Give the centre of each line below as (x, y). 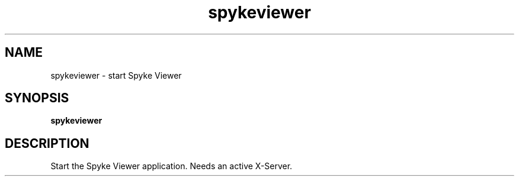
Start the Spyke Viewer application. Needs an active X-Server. (172, 166)
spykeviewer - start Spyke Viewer (116, 75)
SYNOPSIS (37, 98)
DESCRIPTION (47, 143)
